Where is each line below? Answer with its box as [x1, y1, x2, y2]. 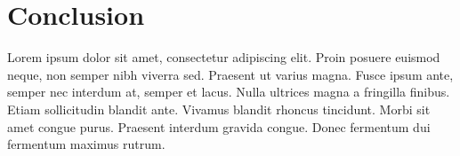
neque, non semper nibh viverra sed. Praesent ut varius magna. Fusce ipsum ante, [7, 65, 454, 83]
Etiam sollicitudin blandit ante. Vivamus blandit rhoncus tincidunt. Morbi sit [7, 99, 431, 118]
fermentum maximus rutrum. [7, 135, 165, 153]
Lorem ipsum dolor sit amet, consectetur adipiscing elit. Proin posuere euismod [7, 48, 440, 66]
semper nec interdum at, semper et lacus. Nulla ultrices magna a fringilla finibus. [7, 82, 450, 101]
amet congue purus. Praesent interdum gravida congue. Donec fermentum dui [7, 117, 431, 136]
